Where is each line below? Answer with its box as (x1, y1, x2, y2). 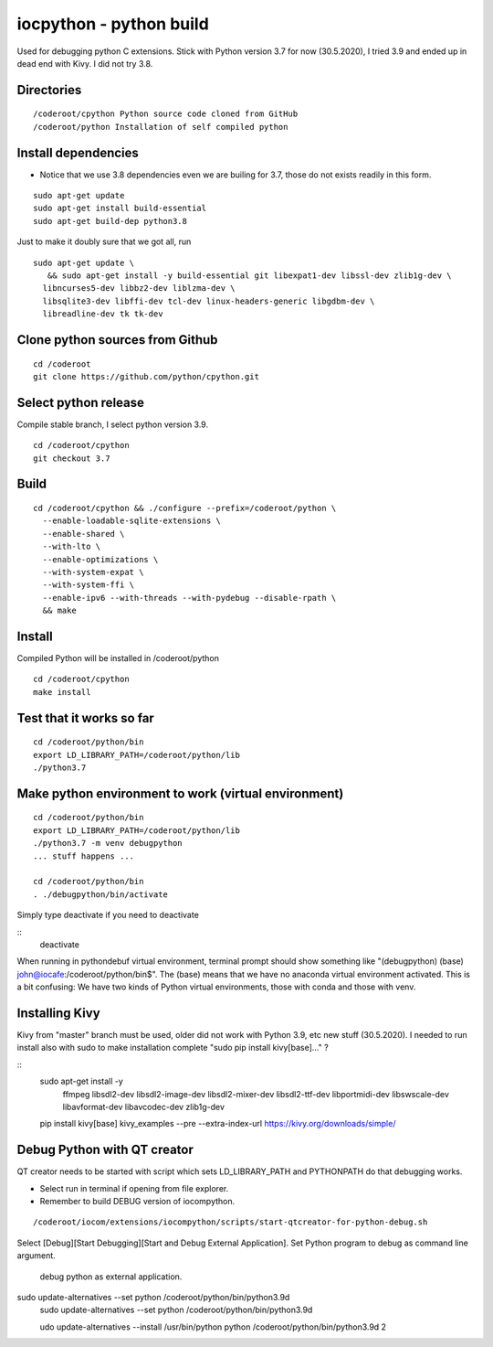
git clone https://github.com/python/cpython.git (33, 371, 260, 381)
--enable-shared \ (42, 529, 125, 539)
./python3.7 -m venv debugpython (33, 838, 183, 849)
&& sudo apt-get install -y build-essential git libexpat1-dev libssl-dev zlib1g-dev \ (47, 270, 452, 281)
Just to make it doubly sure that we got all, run (16, 236, 192, 247)
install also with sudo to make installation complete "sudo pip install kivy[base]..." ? (16, 1042, 329, 1053)
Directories (16, 82, 82, 98)
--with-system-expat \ (42, 567, 144, 577)
